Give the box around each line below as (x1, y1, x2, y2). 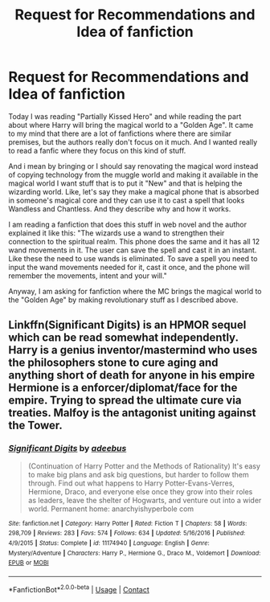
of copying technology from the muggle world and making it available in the (8, 170, 259, 179)
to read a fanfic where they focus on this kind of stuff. (8, 145, 186, 155)
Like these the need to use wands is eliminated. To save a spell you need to (8, 253, 258, 263)
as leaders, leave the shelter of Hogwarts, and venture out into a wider (27, 495, 262, 505)
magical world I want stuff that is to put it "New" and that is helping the (8, 178, 243, 188)
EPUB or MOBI (8, 559, 50, 567)
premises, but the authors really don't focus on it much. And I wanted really (8, 137, 258, 146)
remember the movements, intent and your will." (8, 271, 167, 281)
